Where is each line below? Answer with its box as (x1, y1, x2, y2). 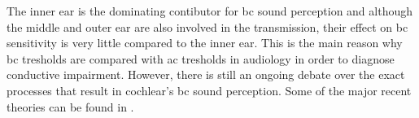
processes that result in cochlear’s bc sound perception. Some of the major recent (7, 81, 412, 98)
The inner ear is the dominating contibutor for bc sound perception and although (7, 2, 412, 19)
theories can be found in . (7, 98, 134, 115)
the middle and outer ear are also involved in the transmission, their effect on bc (7, 18, 408, 35)
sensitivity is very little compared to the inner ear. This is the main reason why (7, 34, 403, 51)
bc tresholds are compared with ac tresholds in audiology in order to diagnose (7, 50, 395, 67)
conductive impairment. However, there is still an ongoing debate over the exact (7, 66, 405, 83)
